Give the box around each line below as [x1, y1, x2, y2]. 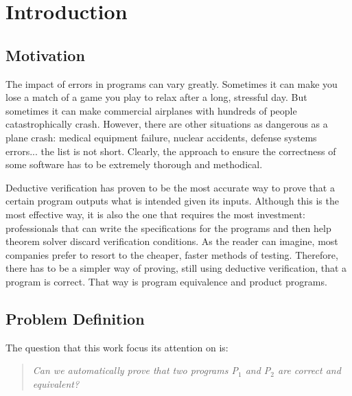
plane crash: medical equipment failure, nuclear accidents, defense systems [5, 130, 317, 144]
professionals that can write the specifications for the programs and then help [5, 220, 331, 235]
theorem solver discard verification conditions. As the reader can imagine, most [5, 234, 338, 248]
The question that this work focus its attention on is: [5, 340, 228, 354]
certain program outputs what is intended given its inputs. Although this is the [5, 194, 339, 208]
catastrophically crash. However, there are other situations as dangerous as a [5, 117, 328, 131]
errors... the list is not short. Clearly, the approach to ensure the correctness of [5, 143, 336, 158]
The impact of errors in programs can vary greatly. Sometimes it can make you [5, 76, 338, 91]
